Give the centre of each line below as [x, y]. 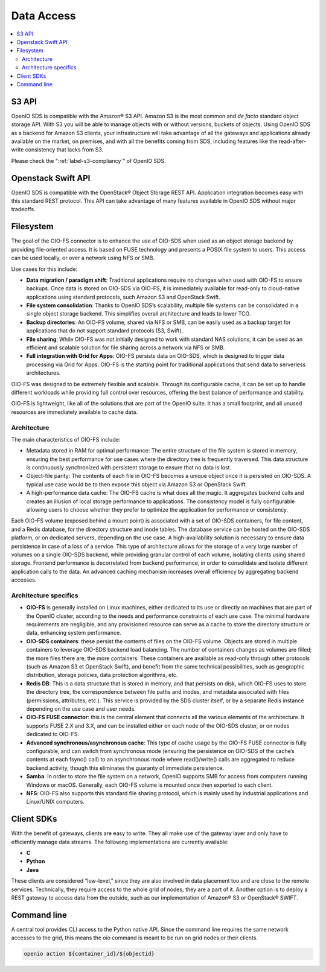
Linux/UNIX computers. [55, 802]
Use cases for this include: [44, 269]
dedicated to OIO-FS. [53, 734]
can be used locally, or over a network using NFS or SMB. [83, 258]
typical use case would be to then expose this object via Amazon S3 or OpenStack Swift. [137, 484]
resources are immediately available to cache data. [75, 412]
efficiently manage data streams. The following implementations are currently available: [120, 842]
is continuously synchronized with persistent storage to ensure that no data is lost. [129, 468]
